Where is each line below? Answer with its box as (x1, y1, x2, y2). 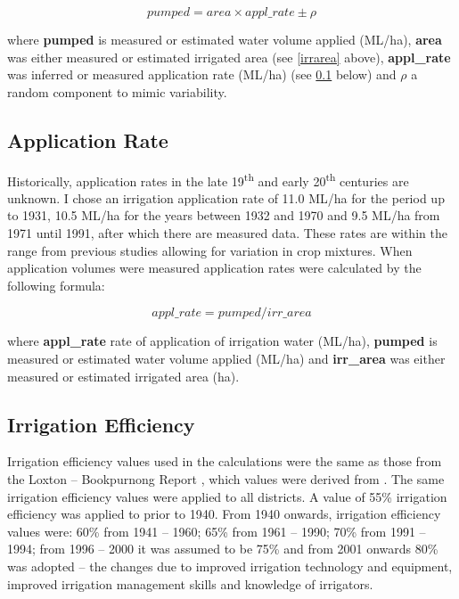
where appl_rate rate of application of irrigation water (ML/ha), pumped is (7, 332, 438, 350)
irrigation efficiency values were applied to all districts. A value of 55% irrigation (7, 487, 447, 505)
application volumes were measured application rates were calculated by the (7, 258, 422, 277)
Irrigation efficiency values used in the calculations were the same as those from (7, 452, 442, 471)
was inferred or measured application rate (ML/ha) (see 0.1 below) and (7, 65, 397, 84)
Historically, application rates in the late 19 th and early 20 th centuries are (7, 168, 409, 190)
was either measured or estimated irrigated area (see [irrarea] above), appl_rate (7, 47, 451, 66)
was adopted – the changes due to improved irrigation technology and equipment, (7, 556, 453, 575)
